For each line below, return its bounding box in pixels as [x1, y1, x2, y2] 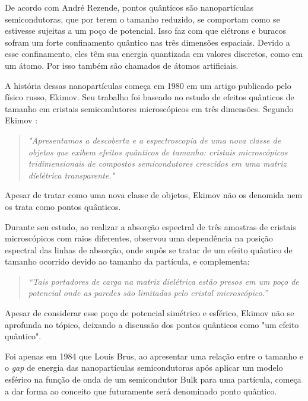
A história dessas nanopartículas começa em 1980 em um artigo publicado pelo [5, 79, 291, 91]
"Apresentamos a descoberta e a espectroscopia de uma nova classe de [28, 133, 281, 146]
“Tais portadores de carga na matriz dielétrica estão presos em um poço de [28, 275, 299, 287]
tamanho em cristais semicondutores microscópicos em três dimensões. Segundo [5, 102, 294, 114]
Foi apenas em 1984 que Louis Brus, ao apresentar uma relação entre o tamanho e [5, 349, 304, 362]
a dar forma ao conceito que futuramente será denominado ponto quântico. [5, 384, 277, 397]
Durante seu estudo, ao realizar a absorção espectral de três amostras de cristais [5, 220, 296, 233]
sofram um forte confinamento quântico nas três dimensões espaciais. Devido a [5, 36, 290, 48]
